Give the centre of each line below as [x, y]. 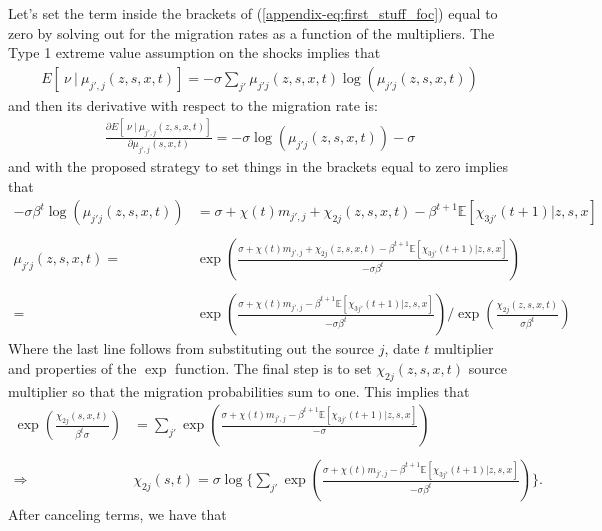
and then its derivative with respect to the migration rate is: [193, 104]
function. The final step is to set [273, 367]
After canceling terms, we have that [117, 514]
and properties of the [72, 367]
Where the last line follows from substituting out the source [191, 348]
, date [402, 348]
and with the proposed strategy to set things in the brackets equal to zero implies [258, 166]
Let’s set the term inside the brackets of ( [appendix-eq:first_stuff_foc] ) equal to [253, 13]
